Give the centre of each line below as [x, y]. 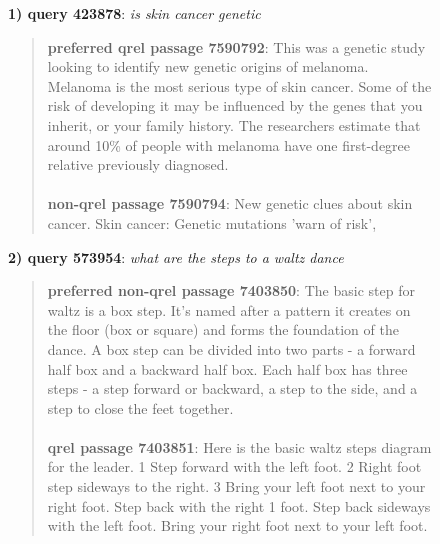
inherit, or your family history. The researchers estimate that [234, 124]
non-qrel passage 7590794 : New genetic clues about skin [230, 203]
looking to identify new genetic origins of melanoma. [208, 66]
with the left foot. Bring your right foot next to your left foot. [237, 525]
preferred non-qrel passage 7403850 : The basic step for [231, 290]
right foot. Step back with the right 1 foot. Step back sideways [239, 505]
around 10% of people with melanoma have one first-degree [229, 144]
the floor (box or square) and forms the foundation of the [223, 329]
